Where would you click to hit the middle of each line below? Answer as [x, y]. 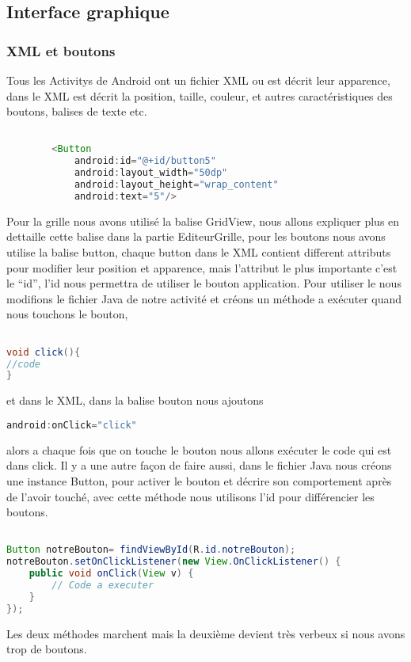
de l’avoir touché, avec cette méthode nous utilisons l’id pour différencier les [190, 496]
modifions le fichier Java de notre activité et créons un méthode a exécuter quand [204, 298]
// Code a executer [103, 585]
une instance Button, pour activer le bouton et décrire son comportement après [199, 480]
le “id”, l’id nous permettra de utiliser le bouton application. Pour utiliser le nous [204, 283]
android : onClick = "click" [72, 425]
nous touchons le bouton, [67, 314]
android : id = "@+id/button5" [145, 161]
